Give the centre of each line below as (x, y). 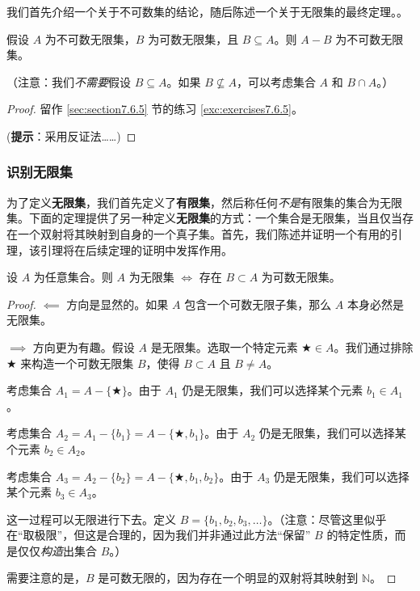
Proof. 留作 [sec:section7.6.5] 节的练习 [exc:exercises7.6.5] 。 (155, 109)
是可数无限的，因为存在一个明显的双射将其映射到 (228, 578)
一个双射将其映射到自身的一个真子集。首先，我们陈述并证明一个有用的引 (210, 233)
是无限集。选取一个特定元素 (224, 346)
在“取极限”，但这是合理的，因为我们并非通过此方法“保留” (159, 535)
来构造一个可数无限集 (77, 363)
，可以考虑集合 (276, 81)
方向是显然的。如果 (118, 304)
